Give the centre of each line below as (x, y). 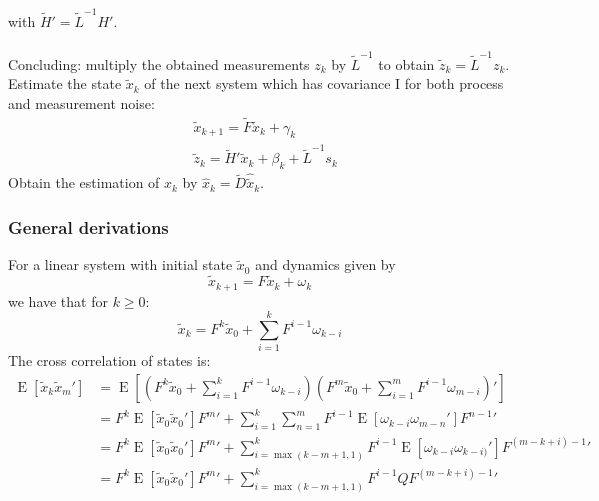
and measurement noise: (81, 102)
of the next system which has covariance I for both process (324, 83)
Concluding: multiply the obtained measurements (159, 63)
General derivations (88, 226)
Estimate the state (65, 83)
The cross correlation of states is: (109, 360)
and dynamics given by (325, 264)
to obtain (406, 63)
